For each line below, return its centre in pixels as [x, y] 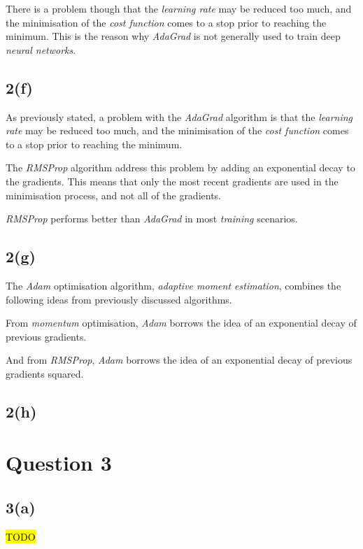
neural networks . [41, 49]
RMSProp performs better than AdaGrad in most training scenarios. [152, 219]
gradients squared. [45, 373]
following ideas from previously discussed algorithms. [119, 299]
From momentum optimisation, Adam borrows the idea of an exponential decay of [181, 323]
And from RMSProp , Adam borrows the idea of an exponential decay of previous [179, 360]
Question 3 [59, 463]
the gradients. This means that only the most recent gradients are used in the [172, 181]
